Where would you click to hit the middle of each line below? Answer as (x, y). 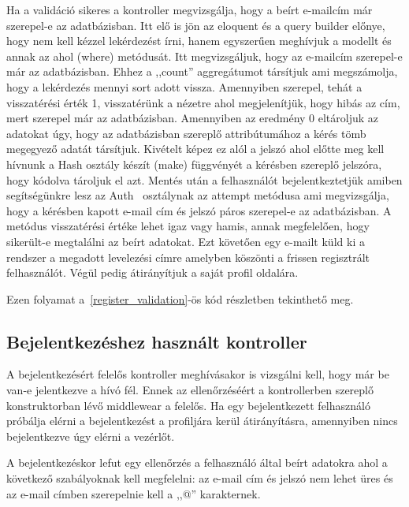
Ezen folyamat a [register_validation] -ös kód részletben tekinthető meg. (180, 298)
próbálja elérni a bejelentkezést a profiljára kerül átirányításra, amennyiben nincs (202, 421)
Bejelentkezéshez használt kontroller (157, 341)
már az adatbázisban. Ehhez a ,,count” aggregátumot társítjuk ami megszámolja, (202, 71)
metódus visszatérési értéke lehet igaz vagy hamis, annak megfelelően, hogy (188, 226)
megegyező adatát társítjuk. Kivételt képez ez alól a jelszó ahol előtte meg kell (195, 149)
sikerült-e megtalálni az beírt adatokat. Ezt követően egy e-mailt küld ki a (186, 241)
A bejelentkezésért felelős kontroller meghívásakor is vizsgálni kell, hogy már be (198, 374)
